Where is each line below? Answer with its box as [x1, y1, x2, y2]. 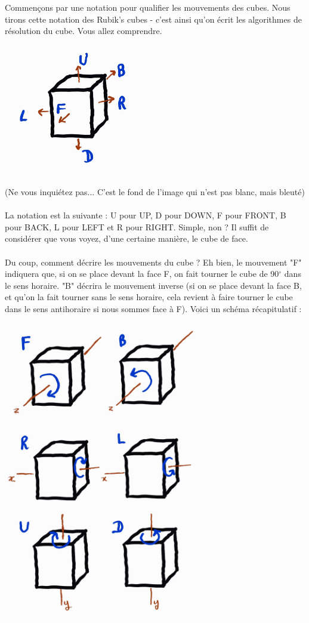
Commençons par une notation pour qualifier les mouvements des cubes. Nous [5, 1, 291, 13]
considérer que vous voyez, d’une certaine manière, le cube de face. [5, 232, 248, 245]
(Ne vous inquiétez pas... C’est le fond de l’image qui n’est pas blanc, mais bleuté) [5, 185, 305, 198]
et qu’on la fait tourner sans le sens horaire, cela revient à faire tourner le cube [5, 291, 293, 303]
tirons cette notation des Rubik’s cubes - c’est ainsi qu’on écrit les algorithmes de [5, 13, 302, 25]
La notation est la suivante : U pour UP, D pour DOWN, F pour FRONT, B [5, 209, 286, 221]
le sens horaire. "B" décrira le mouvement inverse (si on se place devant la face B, [5, 279, 302, 291]
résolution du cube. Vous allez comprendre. [5, 24, 162, 37]
